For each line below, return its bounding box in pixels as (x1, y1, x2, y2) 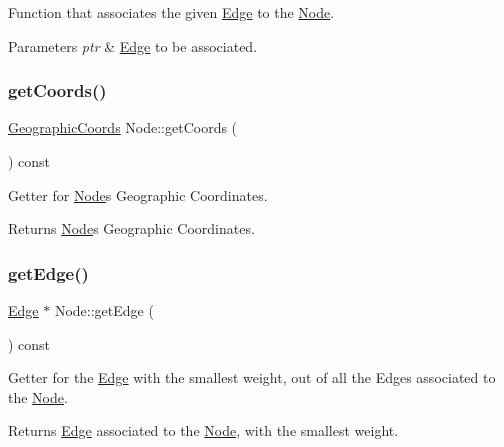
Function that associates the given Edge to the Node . (8, 2, 335, 22)
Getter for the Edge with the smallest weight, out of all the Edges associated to (8, 367, 496, 388)
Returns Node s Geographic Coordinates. (8, 218, 255, 239)
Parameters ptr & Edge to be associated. (8, 35, 258, 56)
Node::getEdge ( (54, 300, 154, 320)
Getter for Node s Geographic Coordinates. (8, 184, 268, 205)
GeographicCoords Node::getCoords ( (8, 117, 238, 138)
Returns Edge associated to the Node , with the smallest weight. (8, 420, 399, 441)
